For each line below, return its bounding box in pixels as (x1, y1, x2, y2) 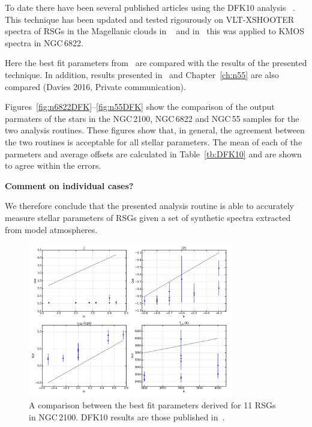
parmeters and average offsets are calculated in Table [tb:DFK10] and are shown (5, 147, 302, 160)
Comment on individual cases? (5, 179, 134, 192)
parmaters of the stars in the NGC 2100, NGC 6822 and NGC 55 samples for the (5, 112, 299, 124)
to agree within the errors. (5, 159, 101, 172)
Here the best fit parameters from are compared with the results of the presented (5, 56, 307, 69)
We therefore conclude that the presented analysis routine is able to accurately (5, 199, 294, 212)
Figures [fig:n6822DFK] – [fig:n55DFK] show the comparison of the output (5, 100, 275, 113)
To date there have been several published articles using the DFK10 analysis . (5, 1, 295, 13)
